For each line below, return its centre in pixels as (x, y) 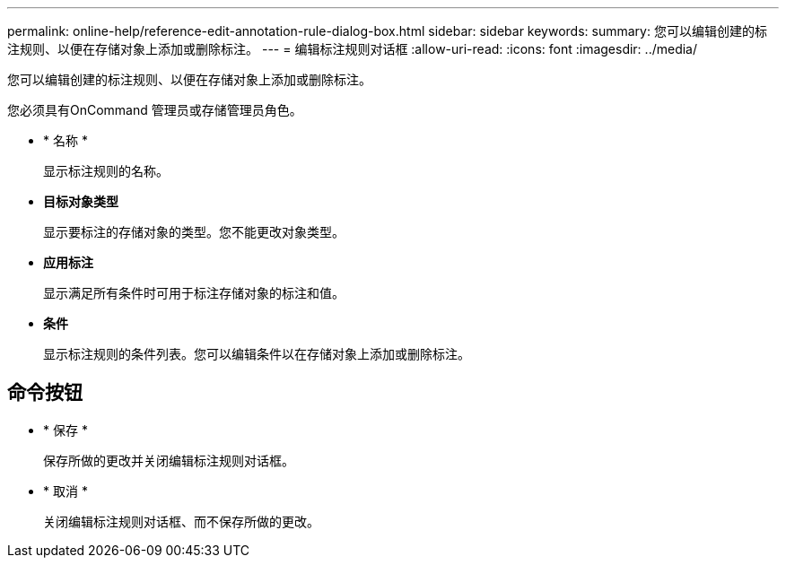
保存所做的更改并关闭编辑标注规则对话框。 (169, 460)
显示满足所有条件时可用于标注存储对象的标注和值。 (194, 293)
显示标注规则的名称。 (106, 171)
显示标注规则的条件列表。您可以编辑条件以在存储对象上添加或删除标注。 (257, 354)
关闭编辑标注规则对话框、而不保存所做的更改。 (181, 521)
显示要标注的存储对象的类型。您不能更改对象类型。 (194, 232)
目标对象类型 (81, 201)
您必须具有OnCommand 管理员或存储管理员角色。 (155, 110)
